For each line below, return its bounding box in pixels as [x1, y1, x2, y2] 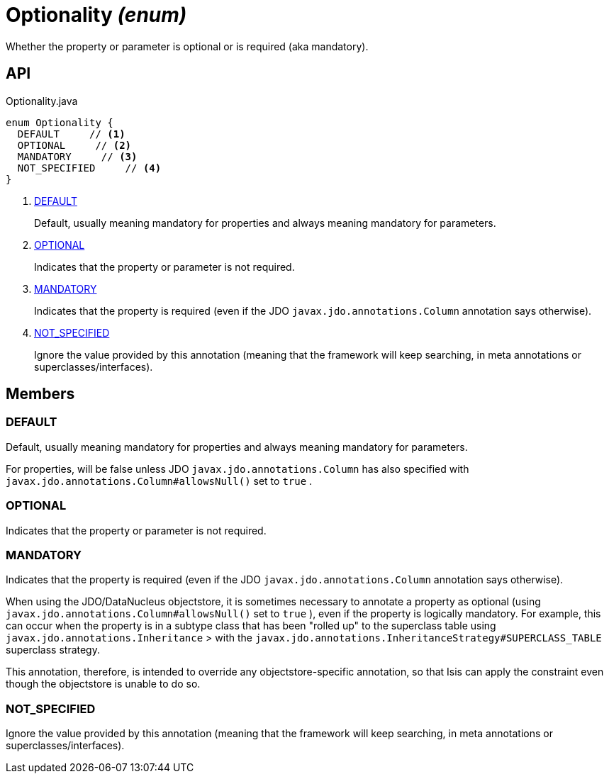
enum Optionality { [6, 116, 113, 128]
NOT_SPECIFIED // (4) [17, 162, 162, 174]
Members [6, 385, 75, 403]
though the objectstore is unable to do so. [6, 678, 201, 690]
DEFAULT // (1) [17, 128, 125, 140]
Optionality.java [6, 94, 78, 107]
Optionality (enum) [6, 3, 187, 27]
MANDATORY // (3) [17, 150, 138, 162]
